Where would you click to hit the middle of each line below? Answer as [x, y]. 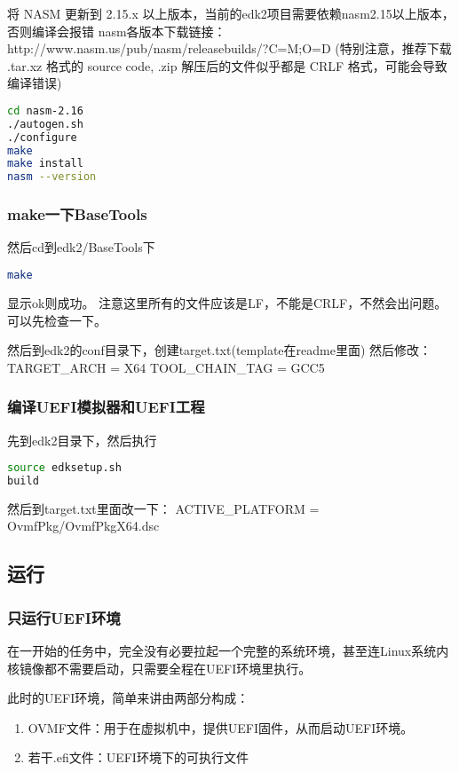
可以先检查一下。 [57, 320]
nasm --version [52, 177]
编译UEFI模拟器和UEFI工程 [106, 407]
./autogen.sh [45, 124]
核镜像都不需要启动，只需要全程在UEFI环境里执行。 [159, 668]
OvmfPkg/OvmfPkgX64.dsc [83, 526]
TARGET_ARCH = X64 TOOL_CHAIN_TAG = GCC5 [166, 367]
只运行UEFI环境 [64, 617]
